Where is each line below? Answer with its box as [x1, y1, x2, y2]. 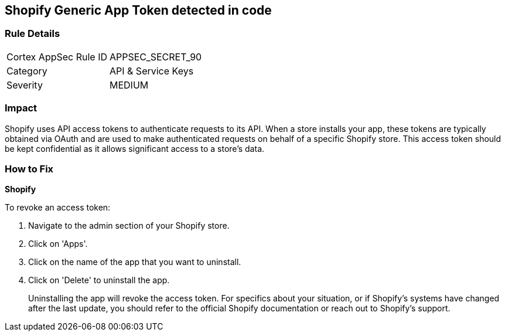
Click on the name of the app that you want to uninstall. [28, 257, 241, 267]
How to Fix [5, 162, 54, 175]
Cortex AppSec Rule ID [6, 50, 108, 63]
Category [6, 65, 47, 77]
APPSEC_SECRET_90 [110, 50, 202, 63]
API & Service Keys [110, 65, 194, 77]
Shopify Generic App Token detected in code [5, 3, 272, 18]
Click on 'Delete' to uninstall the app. [28, 275, 170, 286]
